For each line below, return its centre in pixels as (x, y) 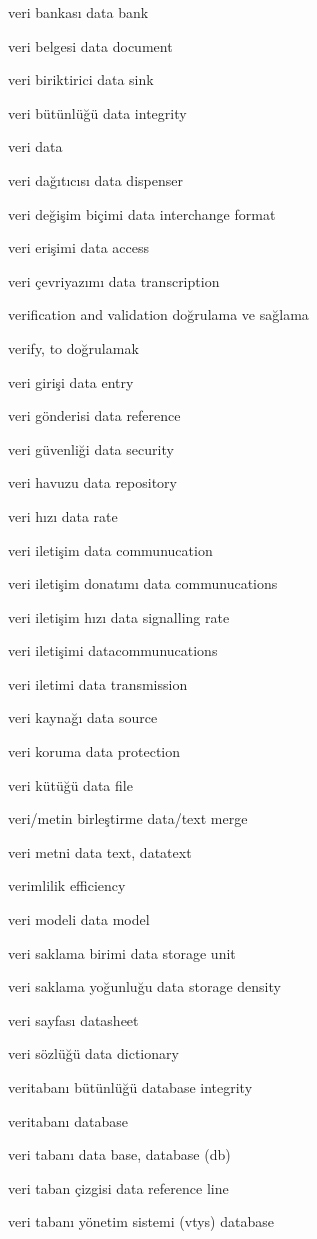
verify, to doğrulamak (73, 347)
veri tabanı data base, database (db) (119, 1154)
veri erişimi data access (79, 247)
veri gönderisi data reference (94, 415)
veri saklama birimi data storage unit (122, 952)
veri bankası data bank (78, 12)
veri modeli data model (79, 919)
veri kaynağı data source (83, 717)
